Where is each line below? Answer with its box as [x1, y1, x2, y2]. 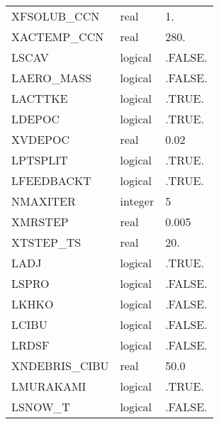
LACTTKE [11, 90, 68, 106]
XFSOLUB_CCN [11, 8, 100, 24]
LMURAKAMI [11, 378, 86, 394]
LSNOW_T [11, 398, 70, 415]
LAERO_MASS [11, 69, 92, 86]
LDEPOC [11, 111, 60, 127]
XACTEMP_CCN [11, 28, 104, 45]
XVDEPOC [11, 131, 70, 147]
